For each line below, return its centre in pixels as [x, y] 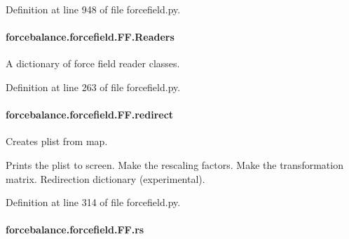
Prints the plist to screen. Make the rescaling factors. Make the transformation [174, 164]
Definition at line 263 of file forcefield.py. [93, 87]
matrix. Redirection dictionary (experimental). [105, 178]
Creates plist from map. [57, 141]
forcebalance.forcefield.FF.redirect [90, 115]
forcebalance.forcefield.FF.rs [75, 230]
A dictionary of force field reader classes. [93, 63]
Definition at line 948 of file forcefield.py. [93, 9]
